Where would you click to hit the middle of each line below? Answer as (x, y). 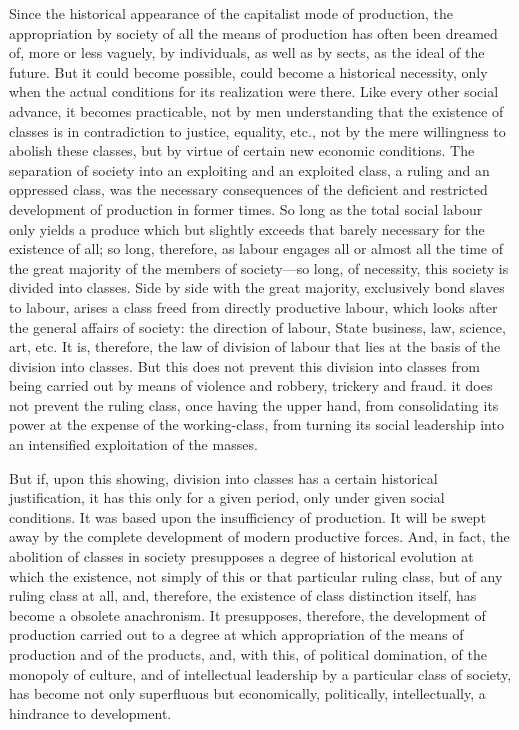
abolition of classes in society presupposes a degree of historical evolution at (241, 556)
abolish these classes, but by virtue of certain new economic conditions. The (242, 150)
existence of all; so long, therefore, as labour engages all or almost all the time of (256, 248)
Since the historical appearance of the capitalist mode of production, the (231, 13)
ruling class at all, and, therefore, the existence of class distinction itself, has (243, 595)
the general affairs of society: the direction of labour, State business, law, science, (257, 326)
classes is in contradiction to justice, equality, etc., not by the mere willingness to (257, 130)
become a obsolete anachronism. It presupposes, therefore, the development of (247, 614)
